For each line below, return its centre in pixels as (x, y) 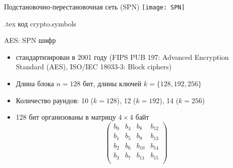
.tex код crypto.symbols (40, 23)
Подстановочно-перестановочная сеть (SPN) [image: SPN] (94, 6)
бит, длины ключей (112, 84)
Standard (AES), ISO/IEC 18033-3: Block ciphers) (94, 67)
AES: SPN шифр (30, 40)
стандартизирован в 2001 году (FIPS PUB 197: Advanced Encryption (122, 57)
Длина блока (35, 84)
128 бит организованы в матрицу (66, 117)
